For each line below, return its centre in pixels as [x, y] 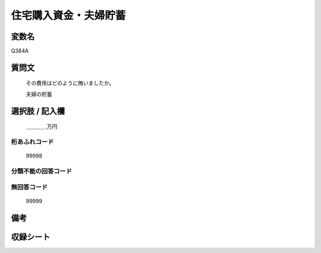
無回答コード [29, 187]
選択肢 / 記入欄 [38, 111]
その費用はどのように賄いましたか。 [70, 83]
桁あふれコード [32, 142]
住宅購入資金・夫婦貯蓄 [68, 15]
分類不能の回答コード [42, 171]
